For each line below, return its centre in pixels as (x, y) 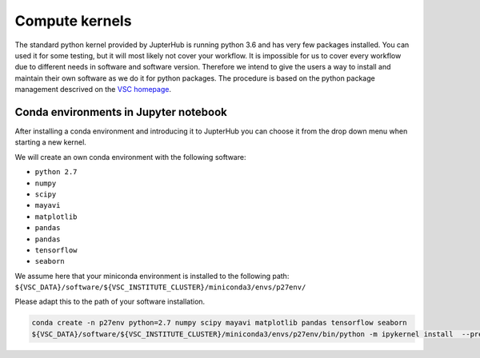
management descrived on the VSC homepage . (93, 89)
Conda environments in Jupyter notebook (121, 112)
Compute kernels (73, 21)
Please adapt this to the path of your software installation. (110, 302)
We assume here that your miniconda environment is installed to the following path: (152, 276)
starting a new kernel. (51, 142)
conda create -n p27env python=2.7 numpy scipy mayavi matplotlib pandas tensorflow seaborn (219, 323)
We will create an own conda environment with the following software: (130, 157)
